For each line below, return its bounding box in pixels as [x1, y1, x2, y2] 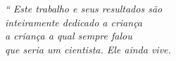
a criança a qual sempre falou [5, 28, 132, 43]
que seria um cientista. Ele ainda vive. [5, 42, 171, 56]
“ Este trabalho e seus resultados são [5, 1, 163, 15]
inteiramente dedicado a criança [5, 15, 143, 29]
